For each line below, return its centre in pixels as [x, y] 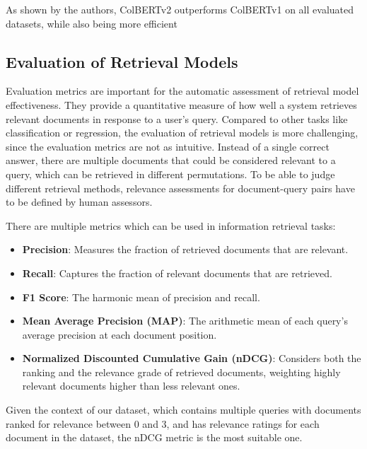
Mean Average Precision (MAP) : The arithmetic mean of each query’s [185, 321]
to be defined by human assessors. [79, 202]
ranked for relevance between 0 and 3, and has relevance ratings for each [163, 423]
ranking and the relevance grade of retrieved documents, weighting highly [181, 372]
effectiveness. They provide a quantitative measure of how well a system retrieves [181, 104]
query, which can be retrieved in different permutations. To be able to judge [170, 174]
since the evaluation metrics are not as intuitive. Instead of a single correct [168, 146]
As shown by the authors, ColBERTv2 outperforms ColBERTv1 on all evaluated [180, 9]
